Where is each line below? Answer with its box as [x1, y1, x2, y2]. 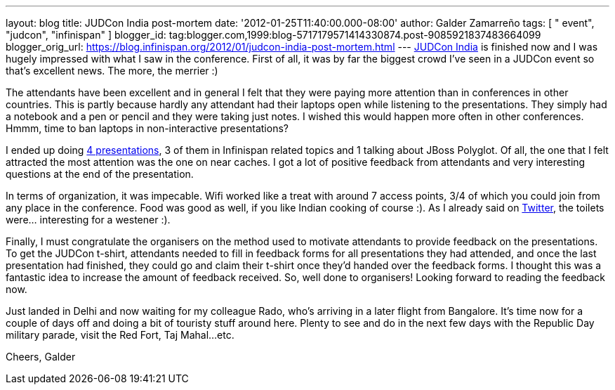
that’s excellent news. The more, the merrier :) [6, 65, 218, 77]
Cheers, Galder [6, 351, 76, 363]
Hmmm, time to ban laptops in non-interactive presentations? [6, 122, 289, 134]
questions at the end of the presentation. [6, 168, 194, 180]
